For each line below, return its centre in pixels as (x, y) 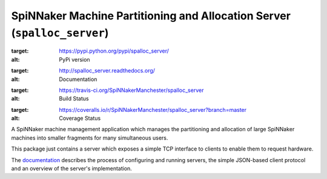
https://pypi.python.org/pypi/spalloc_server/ (114, 51)
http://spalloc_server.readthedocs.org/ (107, 71)
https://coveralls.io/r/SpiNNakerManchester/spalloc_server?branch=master (153, 109)
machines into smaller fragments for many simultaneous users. (90, 138)
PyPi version (74, 59)
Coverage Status (80, 119)
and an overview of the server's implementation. (72, 169)
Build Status (74, 99)
